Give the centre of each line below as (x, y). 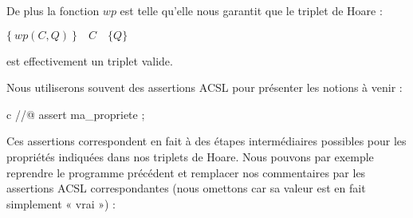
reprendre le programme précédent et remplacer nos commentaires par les (186, 172)
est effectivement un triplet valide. (90, 60)
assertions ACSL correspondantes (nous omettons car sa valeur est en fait (186, 188)
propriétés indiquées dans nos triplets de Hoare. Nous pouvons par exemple (190, 156)
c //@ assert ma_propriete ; (76, 114)
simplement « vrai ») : (61, 203)
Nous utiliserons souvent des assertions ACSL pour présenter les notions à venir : (205, 87)
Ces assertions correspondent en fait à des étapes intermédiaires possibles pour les (206, 141)
